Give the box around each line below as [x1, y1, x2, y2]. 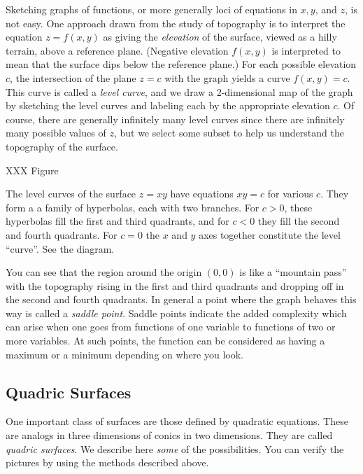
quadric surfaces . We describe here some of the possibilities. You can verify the [6, 441, 344, 456]
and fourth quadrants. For [6, 227, 118, 242]
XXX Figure [6, 162, 59, 177]
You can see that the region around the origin [6, 265, 202, 279]
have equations [170, 186, 234, 201]
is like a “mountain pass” [239, 265, 347, 279]
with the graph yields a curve [164, 70, 290, 85]
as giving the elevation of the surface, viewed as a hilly [103, 29, 337, 44]
